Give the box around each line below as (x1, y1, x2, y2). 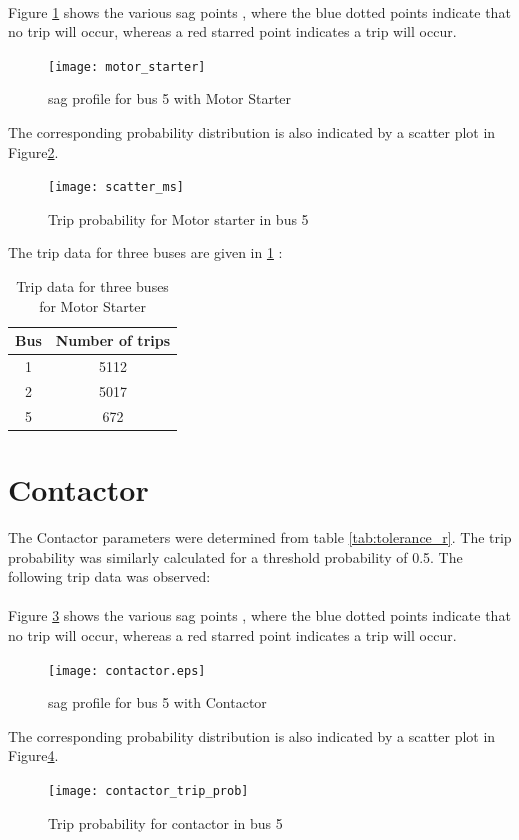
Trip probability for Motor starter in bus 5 (48, 208, 309, 229)
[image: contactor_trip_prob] (48, 784, 249, 798)
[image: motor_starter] (48, 59, 206, 74)
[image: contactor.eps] (48, 663, 206, 678)
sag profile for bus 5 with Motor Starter (48, 88, 292, 109)
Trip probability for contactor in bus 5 (48, 812, 283, 833)
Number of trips (55, 330, 171, 351)
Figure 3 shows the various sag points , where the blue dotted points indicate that (8, 605, 511, 626)
